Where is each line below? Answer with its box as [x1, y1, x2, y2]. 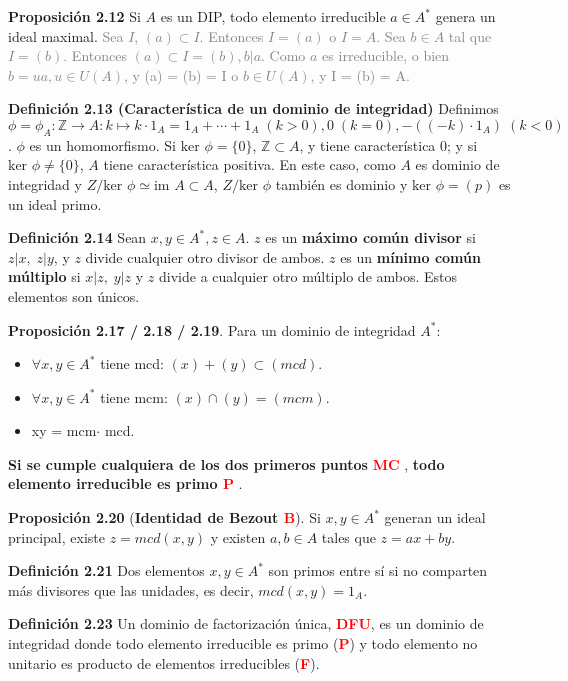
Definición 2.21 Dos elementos [8, 560, 205, 581]
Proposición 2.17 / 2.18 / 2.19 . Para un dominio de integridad [8, 319, 416, 340]
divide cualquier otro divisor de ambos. [85, 246, 325, 267]
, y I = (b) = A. [310, 64, 410, 85]
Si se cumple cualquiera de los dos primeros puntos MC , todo [8, 453, 445, 474]
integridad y [8, 173, 82, 194]
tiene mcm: [100, 386, 168, 407]
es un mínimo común [340, 246, 481, 267]
